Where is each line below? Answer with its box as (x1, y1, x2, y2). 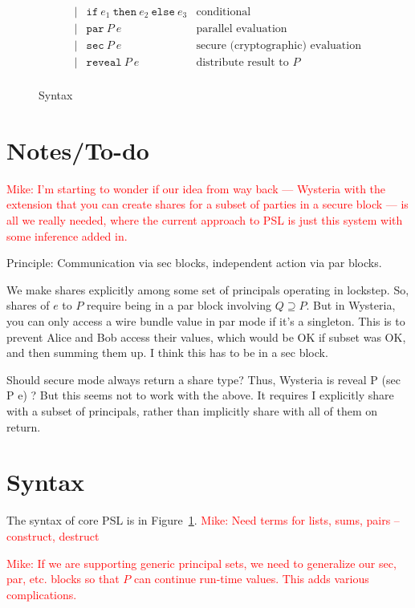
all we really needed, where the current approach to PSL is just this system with (6, 212, 403, 229)
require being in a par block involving (87, 297, 272, 314)
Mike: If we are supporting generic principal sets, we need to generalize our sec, (6, 554, 397, 571)
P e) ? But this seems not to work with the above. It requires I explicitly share (6, 387, 394, 403)
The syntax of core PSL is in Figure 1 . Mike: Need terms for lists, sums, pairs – (6, 512, 400, 529)
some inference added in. (6, 227, 128, 244)
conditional (196, 6, 251, 18)
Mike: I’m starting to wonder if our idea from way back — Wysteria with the (6, 180, 386, 197)
